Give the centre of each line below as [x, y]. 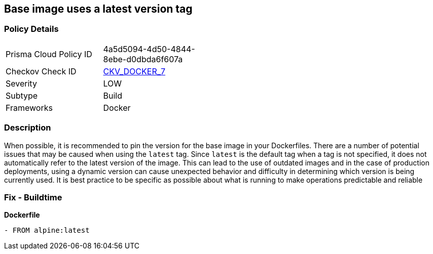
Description [28, 128]
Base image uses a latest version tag [98, 9]
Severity [21, 83]
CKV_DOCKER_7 [134, 71]
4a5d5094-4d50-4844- [149, 49]
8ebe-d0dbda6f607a [143, 59]
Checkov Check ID [41, 71]
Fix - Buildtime [33, 197]
